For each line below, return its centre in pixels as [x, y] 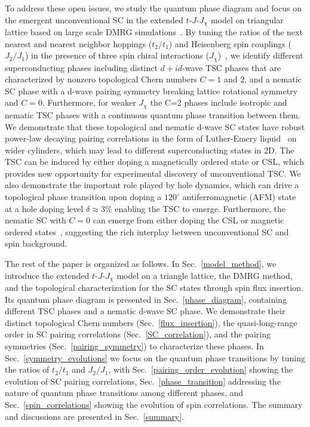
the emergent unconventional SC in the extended [94, 19]
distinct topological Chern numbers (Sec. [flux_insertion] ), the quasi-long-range [151, 322]
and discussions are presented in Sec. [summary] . [95, 416]
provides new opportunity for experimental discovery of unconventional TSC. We [153, 173]
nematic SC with [36, 220]
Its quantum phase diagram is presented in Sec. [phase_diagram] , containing [146, 299]
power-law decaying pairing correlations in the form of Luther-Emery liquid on [151, 138]
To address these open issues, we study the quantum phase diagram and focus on [153, 8]
